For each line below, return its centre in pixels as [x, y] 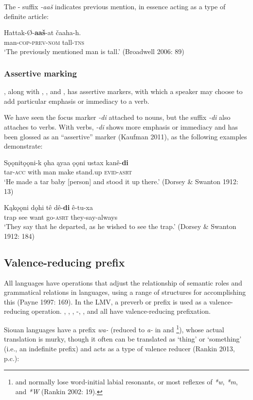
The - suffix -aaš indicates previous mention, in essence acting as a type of [115, 6]
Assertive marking [40, 73]
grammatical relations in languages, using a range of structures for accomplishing [125, 292]
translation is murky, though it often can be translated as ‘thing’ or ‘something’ [123, 339]
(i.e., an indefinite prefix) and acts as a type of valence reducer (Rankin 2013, [119, 348]
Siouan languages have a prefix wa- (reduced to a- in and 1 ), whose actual [114, 329]
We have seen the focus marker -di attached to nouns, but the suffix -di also [117, 117]
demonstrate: [23, 146]
